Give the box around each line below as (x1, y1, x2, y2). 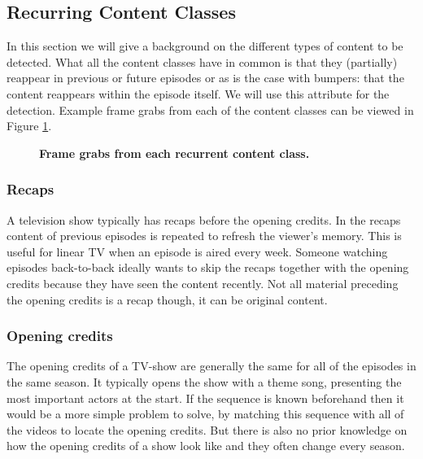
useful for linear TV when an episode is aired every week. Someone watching (7, 243, 388, 260)
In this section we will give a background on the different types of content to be (7, 37, 403, 55)
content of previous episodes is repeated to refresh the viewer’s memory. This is (7, 227, 402, 244)
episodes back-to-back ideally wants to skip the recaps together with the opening (7, 259, 409, 276)
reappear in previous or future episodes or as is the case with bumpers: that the (7, 69, 404, 86)
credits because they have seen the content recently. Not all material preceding (7, 274, 399, 291)
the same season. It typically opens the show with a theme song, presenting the (7, 373, 402, 390)
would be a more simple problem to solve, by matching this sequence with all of (7, 405, 404, 422)
